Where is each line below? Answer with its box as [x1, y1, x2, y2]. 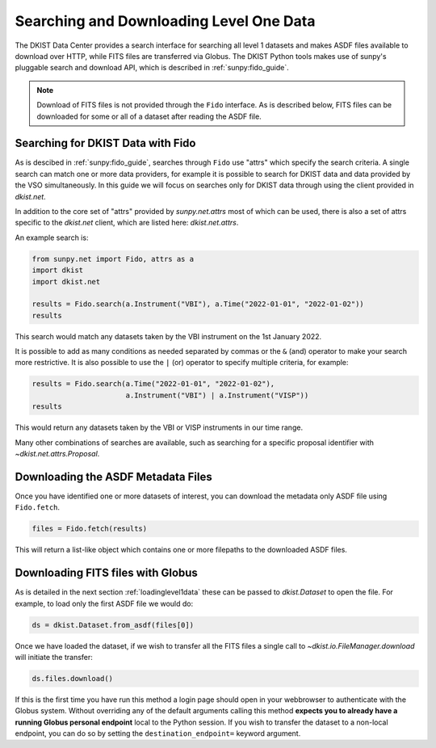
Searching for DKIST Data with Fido [15, 137, 196, 150]
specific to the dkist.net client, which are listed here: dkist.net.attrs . [15, 218, 239, 228]
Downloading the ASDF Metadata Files [15, 469, 213, 484]
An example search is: [15, 233, 89, 242]
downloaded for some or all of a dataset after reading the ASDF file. [36, 111, 262, 121]
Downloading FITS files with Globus [15, 566, 198, 580]
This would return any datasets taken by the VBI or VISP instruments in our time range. [15, 422, 303, 432]
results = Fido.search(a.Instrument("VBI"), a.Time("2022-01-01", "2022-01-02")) [31, 300, 365, 309]
